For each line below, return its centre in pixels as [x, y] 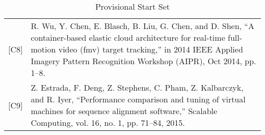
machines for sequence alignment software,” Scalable [124, 111]
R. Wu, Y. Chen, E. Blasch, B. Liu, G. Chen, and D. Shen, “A [142, 26]
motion [43, 49]
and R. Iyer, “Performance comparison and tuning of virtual [138, 99]
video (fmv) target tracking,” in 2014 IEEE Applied [151, 49]
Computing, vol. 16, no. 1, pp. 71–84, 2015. [108, 123]
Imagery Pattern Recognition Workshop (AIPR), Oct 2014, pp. [143, 61]
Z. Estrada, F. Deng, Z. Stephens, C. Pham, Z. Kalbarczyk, [137, 87]
